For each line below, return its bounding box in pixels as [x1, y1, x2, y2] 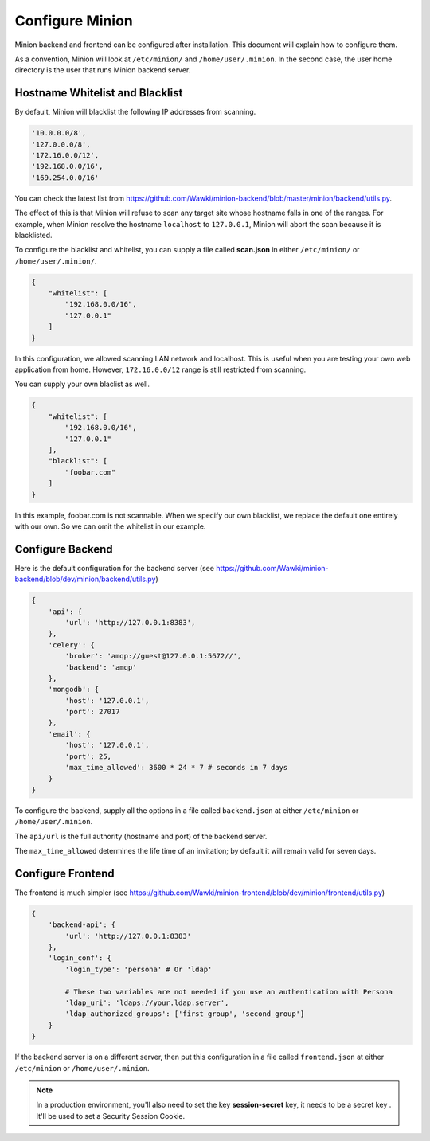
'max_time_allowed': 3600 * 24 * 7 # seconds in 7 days [64, 763, 288, 772]
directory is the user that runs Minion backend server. [14, 65, 191, 75]
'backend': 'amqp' [64, 662, 137, 672]
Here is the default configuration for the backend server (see [14, 563, 215, 572]
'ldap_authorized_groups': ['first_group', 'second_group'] [64, 1010, 305, 1018]
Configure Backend [14, 542, 113, 556]
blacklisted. [14, 230, 53, 240]
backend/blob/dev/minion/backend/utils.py [14, 574, 156, 584]
